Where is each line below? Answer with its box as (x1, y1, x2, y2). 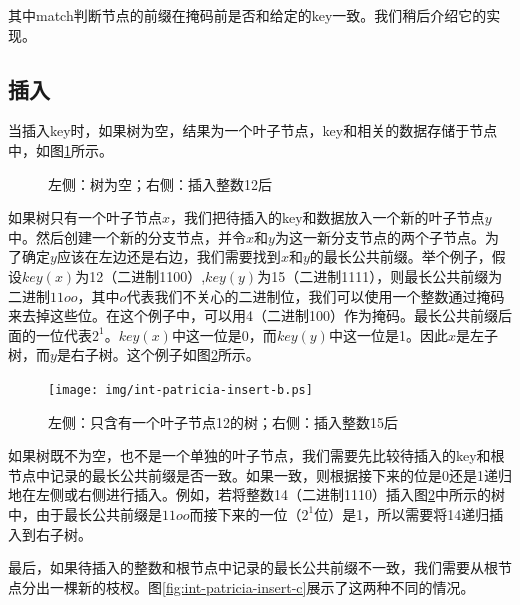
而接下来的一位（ (189, 503, 302, 524)
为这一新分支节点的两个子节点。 (274, 226, 485, 247)
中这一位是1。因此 (328, 324, 448, 345)
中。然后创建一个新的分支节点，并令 (8, 226, 246, 247)
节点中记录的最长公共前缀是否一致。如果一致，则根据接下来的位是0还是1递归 (8, 464, 512, 485)
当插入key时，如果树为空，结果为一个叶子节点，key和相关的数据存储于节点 (8, 120, 498, 141)
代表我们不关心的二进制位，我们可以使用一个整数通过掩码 (126, 285, 505, 306)
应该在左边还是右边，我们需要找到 (56, 246, 281, 267)
